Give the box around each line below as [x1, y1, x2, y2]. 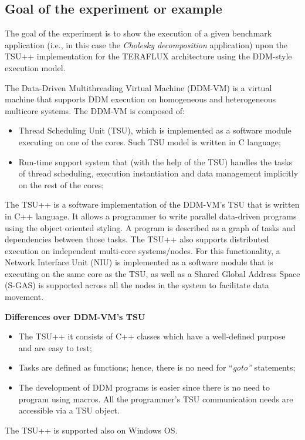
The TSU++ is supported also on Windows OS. [5, 424, 178, 436]
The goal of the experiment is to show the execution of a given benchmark [5, 27, 272, 39]
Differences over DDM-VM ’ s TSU [5, 310, 145, 322]
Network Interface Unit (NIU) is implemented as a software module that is [5, 256, 273, 268]
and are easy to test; [18, 341, 92, 354]
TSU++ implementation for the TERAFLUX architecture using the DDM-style [5, 50, 292, 62]
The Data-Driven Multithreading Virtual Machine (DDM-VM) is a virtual [5, 81, 272, 94]
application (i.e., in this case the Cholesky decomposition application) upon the [5, 38, 288, 51]
